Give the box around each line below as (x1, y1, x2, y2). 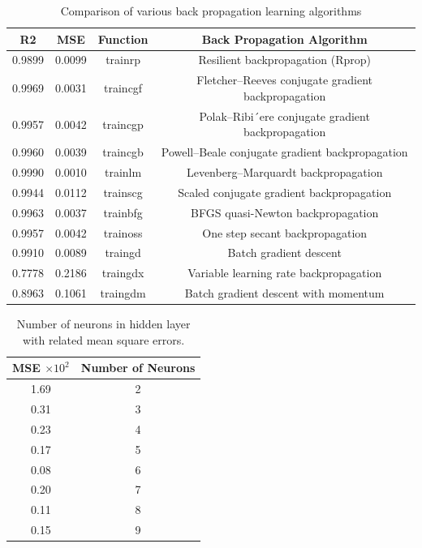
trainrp (105, 51, 141, 68)
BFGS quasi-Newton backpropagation (191, 203, 379, 220)
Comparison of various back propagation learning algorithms (60, 2, 362, 19)
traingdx (101, 264, 144, 281)
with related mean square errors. (23, 331, 185, 348)
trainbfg (103, 203, 143, 220)
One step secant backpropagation (202, 224, 368, 241)
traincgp (102, 115, 144, 132)
